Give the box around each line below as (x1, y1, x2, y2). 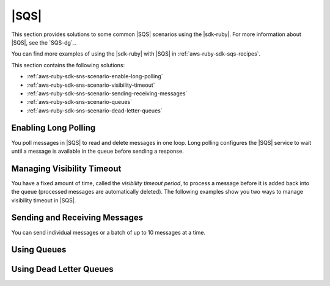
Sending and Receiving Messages (11, 213, 144, 223)
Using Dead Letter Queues (11, 264, 114, 274)
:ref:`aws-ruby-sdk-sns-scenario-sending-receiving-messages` (26, 89, 188, 97)
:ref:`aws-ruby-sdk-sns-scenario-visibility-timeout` (26, 81, 155, 89)
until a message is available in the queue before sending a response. (11, 147, 184, 155)
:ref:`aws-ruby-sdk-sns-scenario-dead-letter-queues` (26, 107, 163, 114)
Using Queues (11, 244, 67, 255)
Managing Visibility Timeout (11, 163, 122, 174)
